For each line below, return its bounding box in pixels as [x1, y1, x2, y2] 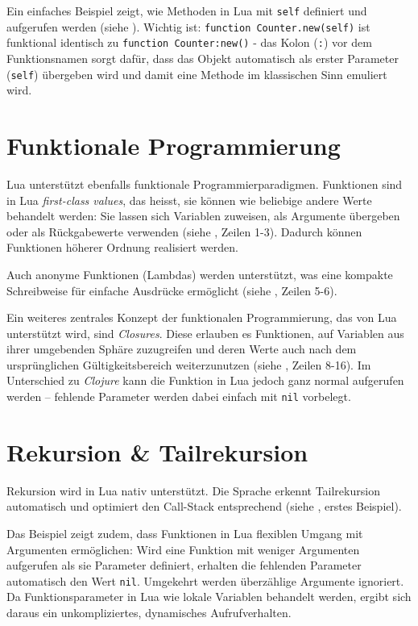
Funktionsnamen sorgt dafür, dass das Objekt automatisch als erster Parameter [6, 49, 399, 66]
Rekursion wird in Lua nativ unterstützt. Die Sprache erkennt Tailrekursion [6, 482, 380, 499]
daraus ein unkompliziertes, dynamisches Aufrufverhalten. [6, 604, 292, 621]
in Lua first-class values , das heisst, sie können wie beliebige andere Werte [6, 191, 372, 208]
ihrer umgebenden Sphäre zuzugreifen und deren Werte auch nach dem [6, 340, 357, 357]
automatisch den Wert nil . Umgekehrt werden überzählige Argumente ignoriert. [6, 572, 404, 589]
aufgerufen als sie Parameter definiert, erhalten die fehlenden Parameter [6, 557, 362, 574]
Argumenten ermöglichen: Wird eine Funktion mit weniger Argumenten [6, 540, 360, 557]
